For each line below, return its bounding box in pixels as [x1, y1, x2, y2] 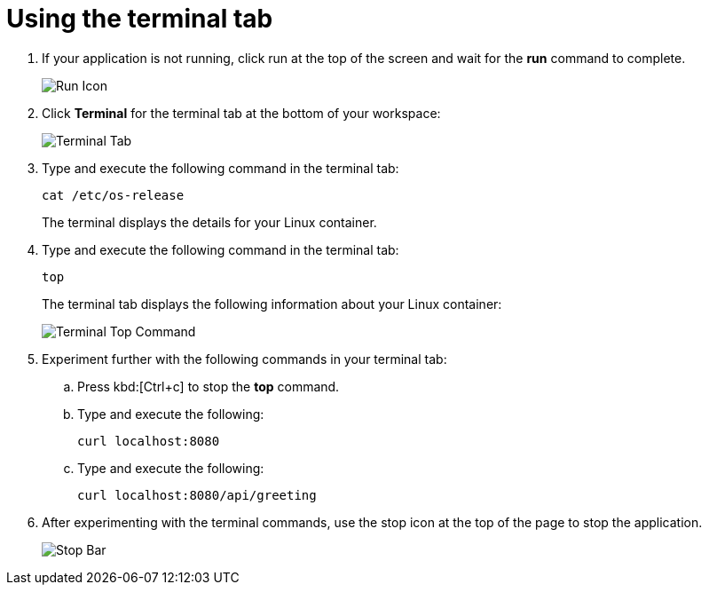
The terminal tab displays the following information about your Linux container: [42, 296, 502, 312]
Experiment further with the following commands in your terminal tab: [42, 351, 447, 367]
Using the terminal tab [6, 4, 273, 34]
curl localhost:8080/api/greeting [77, 487, 317, 502]
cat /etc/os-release [42, 187, 185, 202]
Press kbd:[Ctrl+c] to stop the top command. [77, 378, 340, 394]
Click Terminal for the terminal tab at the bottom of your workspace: [42, 105, 441, 121]
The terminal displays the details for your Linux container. [42, 214, 377, 230]
